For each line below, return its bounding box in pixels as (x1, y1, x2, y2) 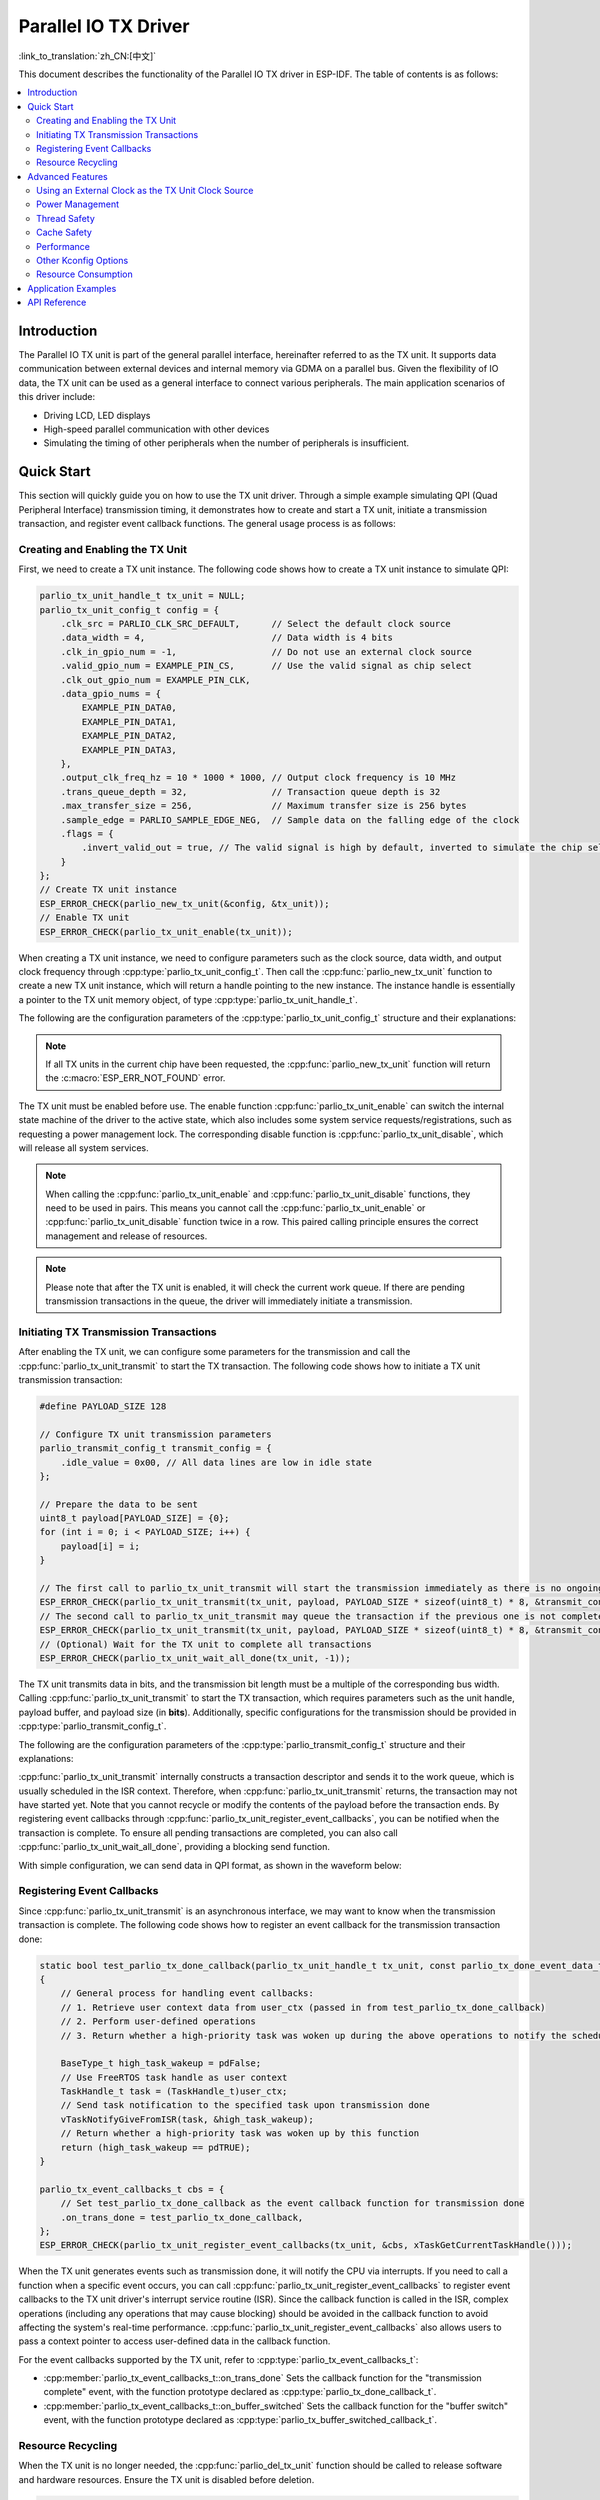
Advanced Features (27, 170, 109, 182)
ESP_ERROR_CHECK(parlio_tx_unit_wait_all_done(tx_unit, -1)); (39, 1652, 351, 1664)
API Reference (27, 296, 87, 309)
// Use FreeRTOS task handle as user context (60, 2071, 288, 2083)
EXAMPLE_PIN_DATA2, (81, 730, 177, 742)
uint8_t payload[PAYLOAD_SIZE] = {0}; (39, 1513, 230, 1524)
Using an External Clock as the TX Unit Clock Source (36, 185, 254, 197)
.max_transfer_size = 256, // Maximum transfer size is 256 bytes (60, 800, 467, 812)
